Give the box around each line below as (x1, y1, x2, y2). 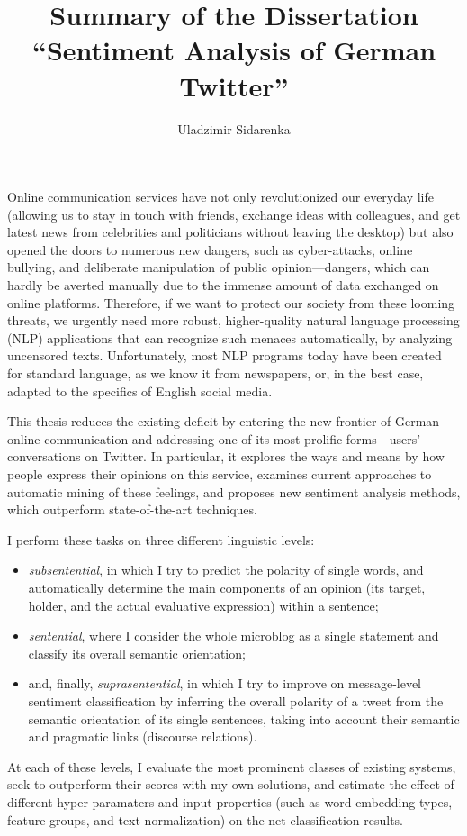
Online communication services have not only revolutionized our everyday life (7, 187, 434, 206)
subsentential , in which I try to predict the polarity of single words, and (28, 560, 424, 579)
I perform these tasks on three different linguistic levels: (7, 530, 315, 549)
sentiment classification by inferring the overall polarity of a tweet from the (28, 691, 444, 710)
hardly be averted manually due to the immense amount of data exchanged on (7, 276, 439, 295)
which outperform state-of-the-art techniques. (7, 500, 257, 519)
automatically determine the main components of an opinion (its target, (28, 577, 426, 596)
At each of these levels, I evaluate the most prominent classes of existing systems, (7, 757, 456, 776)
